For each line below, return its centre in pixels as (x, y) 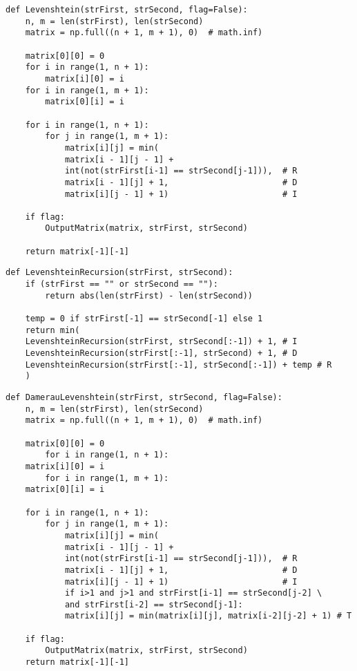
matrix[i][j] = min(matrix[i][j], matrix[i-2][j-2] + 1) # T (208, 616)
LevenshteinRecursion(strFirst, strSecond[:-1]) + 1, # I (161, 342)
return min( (52, 330)
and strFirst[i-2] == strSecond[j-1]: (154, 604)
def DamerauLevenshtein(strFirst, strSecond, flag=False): (144, 397)
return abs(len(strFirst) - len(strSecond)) (149, 295)
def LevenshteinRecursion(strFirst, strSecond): (119, 273)
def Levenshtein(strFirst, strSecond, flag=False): (127, 10)
